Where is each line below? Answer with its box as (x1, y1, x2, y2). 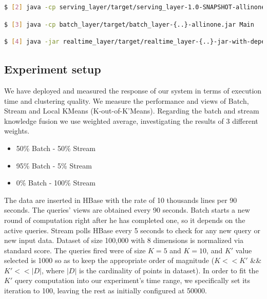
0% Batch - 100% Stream (16, 177, 96, 188)
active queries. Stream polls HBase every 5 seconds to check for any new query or (4, 225, 260, 235)
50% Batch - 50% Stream (16, 142, 96, 153)
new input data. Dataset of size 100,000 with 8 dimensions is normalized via (4, 235, 244, 246)
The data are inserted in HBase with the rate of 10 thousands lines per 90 (4, 194, 237, 205)
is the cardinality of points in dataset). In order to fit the (79, 265, 259, 275)
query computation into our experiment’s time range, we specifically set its (14, 275, 251, 286)
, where (41, 265, 65, 275)
